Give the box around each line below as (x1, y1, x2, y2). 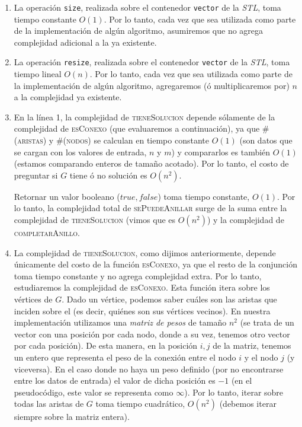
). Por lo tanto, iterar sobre (184, 385, 284, 398)
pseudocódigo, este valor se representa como (14, 385, 174, 398)
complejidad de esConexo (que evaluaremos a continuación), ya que (14, 122, 260, 135)
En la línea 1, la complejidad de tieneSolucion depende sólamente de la (14, 110, 275, 123)
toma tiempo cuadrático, (95, 397, 185, 410)
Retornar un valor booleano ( (14, 190, 120, 202)
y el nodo (244, 350, 278, 363)
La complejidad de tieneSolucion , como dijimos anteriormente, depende (14, 246, 276, 259)
